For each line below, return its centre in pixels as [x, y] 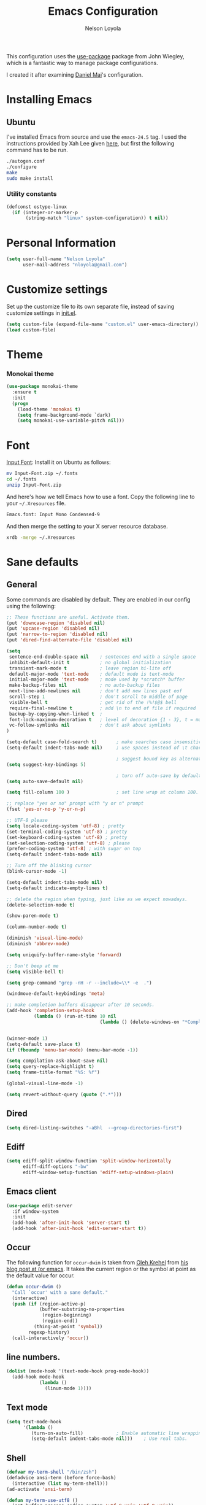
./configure [21, 167]
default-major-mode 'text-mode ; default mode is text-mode [91, 674]
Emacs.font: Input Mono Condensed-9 [53, 514]
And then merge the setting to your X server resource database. [87, 526]
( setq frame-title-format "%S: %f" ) [53, 1072]
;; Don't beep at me [33, 966]
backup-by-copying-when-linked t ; [56, 714]
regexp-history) [49, 1332]
